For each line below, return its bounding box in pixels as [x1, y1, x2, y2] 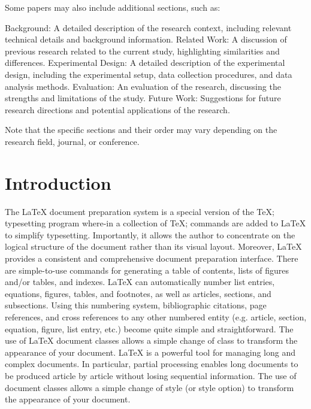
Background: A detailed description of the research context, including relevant [5, 21, 292, 34]
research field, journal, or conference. [5, 135, 140, 147]
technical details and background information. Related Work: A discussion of [5, 33, 287, 46]
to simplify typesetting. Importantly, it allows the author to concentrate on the [5, 228, 295, 241]
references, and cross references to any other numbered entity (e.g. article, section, [5, 311, 307, 323]
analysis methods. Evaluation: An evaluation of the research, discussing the [5, 80, 281, 92]
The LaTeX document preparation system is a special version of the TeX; [5, 205, 274, 217]
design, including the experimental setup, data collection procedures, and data [5, 68, 292, 80]
